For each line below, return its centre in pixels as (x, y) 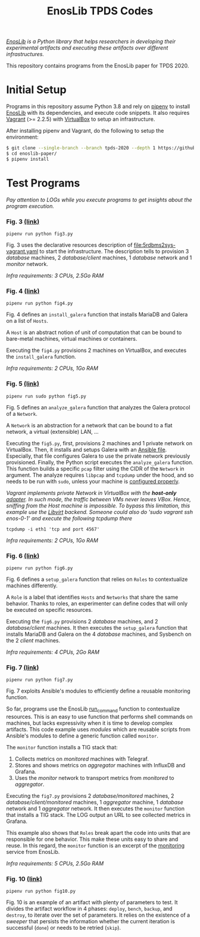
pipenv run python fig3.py (40, 234)
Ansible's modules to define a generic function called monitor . (82, 736)
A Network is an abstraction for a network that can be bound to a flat (89, 425)
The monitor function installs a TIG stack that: (62, 747)
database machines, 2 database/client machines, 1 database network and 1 (99, 258)
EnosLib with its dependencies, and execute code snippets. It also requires (98, 113)
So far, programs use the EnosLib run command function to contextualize (93, 709)
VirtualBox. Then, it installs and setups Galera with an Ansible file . (87, 449)
